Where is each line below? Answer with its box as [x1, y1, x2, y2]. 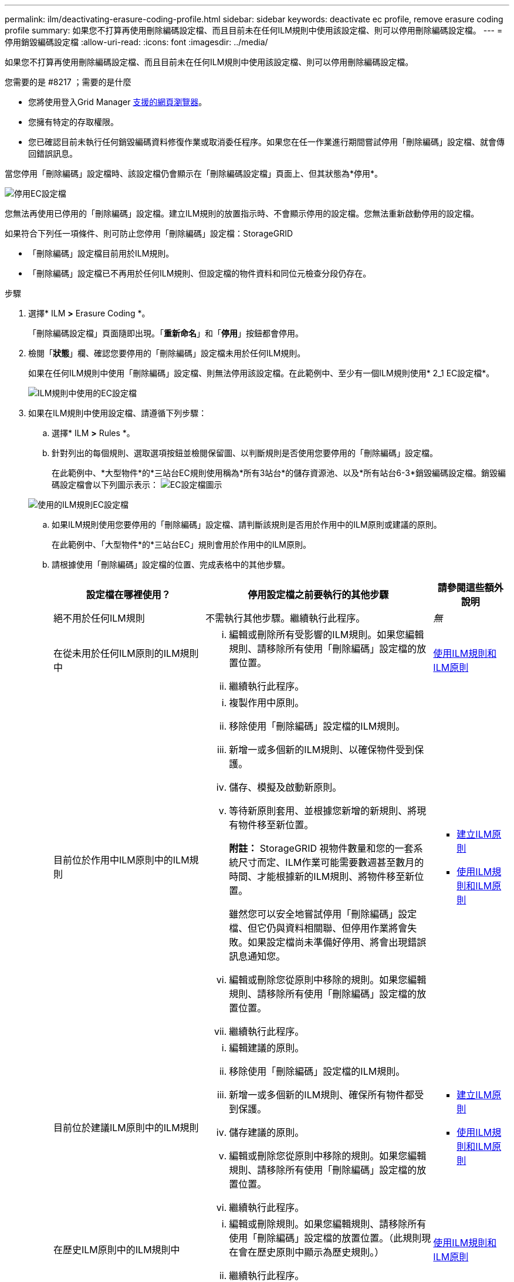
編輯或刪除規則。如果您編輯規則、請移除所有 [229, 1218, 427, 1230]
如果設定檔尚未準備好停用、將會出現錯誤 [248, 936, 427, 948]
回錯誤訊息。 [28, 149, 77, 158]
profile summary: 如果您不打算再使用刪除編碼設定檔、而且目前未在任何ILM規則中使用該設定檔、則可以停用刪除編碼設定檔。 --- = [5, 25, 503, 35]
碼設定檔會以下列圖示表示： [52, 480, 158, 490]
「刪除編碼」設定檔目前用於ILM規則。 [28, 248, 174, 258]
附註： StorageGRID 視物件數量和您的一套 [229, 842, 414, 854]
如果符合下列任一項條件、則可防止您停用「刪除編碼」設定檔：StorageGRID [5, 228, 293, 238]
